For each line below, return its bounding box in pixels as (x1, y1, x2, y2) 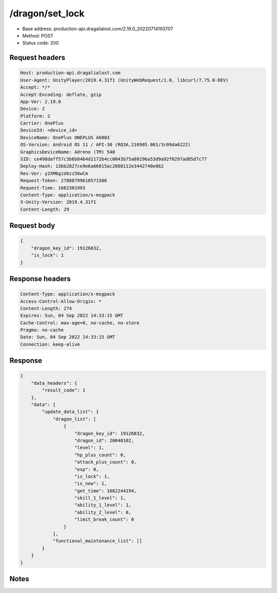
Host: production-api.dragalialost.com (20, 70, 121, 76)
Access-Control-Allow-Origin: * (20, 298, 102, 304)
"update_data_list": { (42, 409, 100, 415)
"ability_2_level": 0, (74, 509, 132, 515)
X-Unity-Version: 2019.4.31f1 (20, 199, 96, 205)
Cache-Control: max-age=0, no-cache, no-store (20, 320, 140, 326)
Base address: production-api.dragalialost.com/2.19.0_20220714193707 (22, 26, 173, 32)
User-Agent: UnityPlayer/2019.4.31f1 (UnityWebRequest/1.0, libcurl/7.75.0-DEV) (20, 77, 229, 83)
